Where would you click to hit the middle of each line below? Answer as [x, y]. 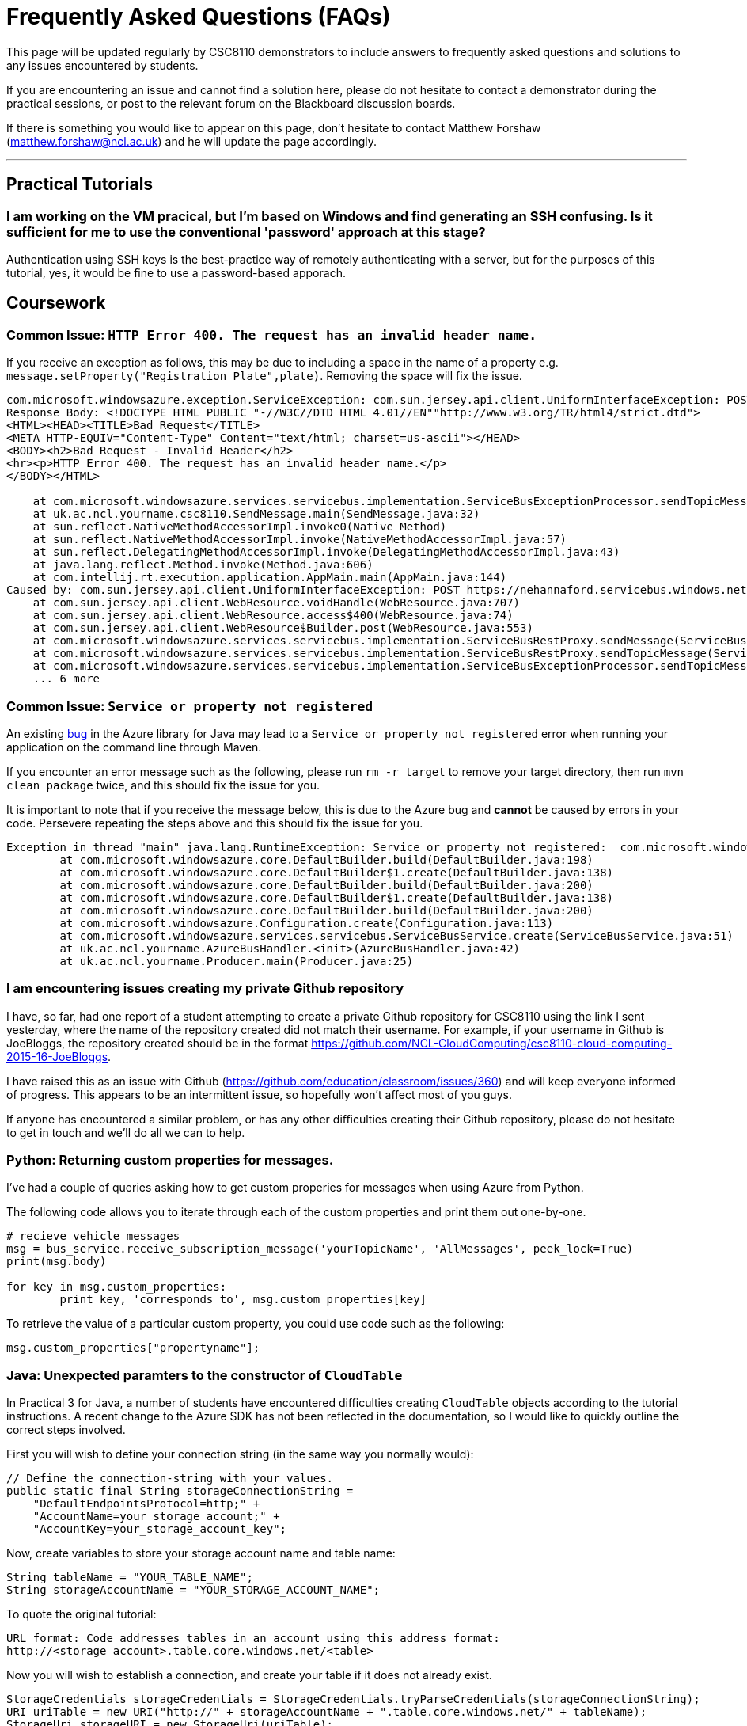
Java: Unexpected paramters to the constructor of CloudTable [205, 1375]
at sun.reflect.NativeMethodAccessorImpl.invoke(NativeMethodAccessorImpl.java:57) [300, 540]
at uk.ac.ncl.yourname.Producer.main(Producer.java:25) [237, 961]
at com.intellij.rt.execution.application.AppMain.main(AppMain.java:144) [270, 578]
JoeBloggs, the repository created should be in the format [157, 1043]
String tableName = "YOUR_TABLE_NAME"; [130, 1578]
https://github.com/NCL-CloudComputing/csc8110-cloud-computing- [492, 1043]
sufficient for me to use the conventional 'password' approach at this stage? [246, 232]
